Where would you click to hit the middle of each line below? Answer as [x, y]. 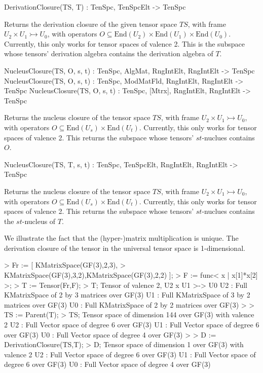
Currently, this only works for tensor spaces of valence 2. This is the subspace [124, 43]
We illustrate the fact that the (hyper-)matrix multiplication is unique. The [121, 238]
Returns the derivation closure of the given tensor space [91, 24]
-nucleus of [39, 221]
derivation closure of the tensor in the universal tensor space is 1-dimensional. [125, 248]
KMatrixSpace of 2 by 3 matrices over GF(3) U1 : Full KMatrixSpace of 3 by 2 [127, 295]
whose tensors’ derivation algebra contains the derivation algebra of [109, 53]
